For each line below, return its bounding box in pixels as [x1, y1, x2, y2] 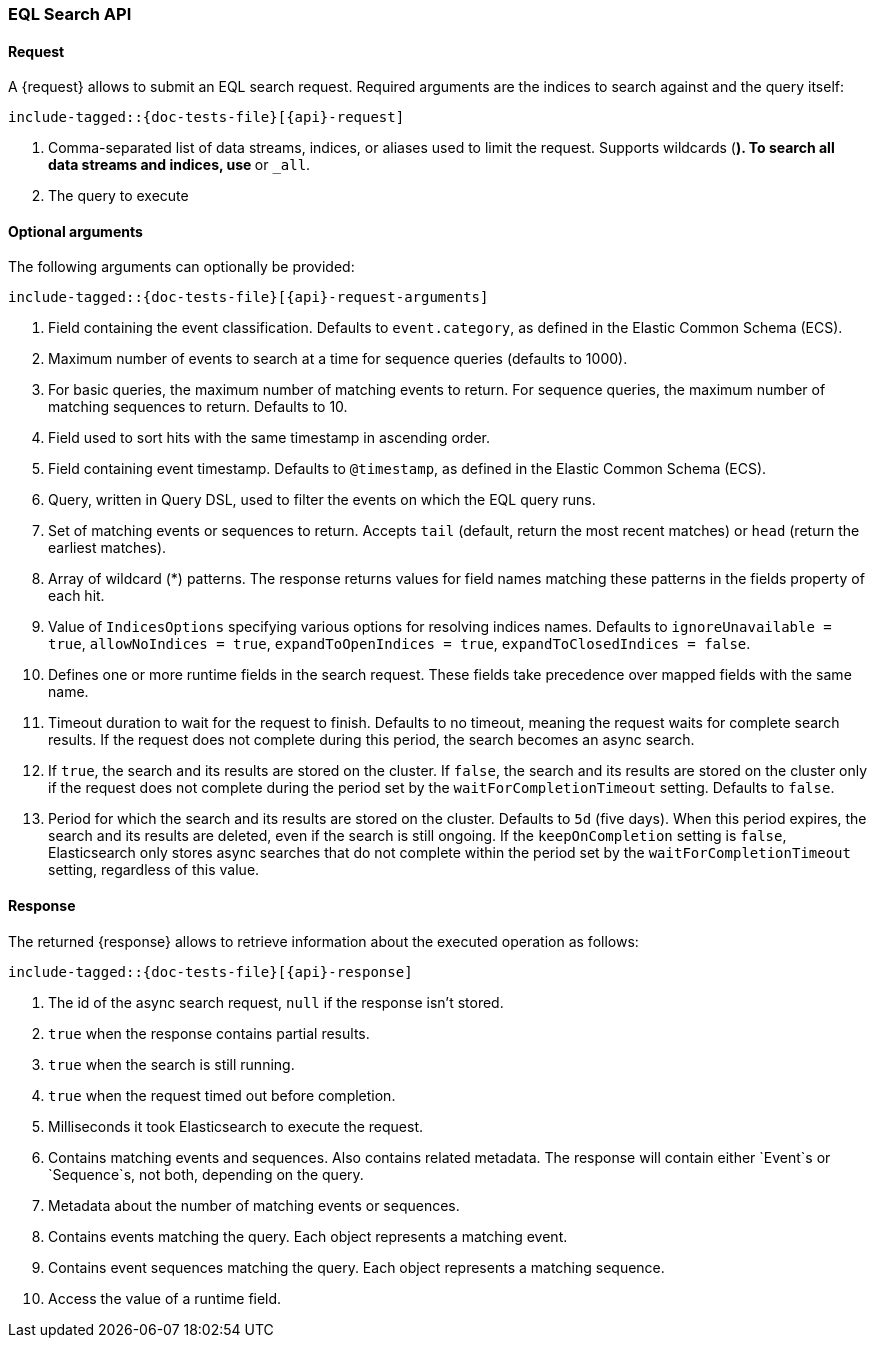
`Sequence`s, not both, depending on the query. [48, 1165, 364, 1183]
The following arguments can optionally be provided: [8, 258, 355, 276]
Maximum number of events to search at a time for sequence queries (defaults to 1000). [48, 350, 628, 368]
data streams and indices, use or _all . [48, 156, 311, 174]
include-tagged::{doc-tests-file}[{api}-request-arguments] [8, 289, 489, 306]
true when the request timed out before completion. [48, 1086, 396, 1104]
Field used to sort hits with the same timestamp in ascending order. [48, 429, 490, 447]
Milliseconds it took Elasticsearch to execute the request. [48, 1117, 424, 1135]
